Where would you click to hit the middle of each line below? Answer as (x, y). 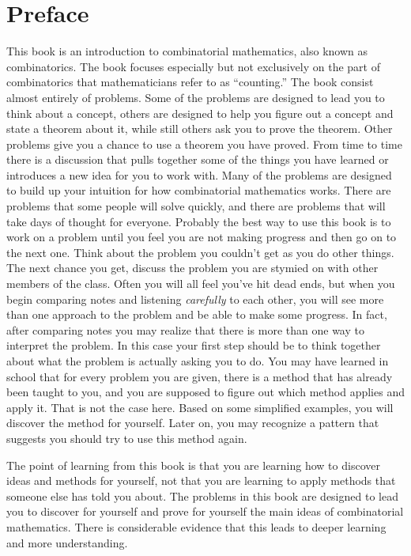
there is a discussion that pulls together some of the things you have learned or (198, 159)
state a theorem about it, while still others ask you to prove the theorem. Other (200, 129)
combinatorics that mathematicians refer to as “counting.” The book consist (190, 82)
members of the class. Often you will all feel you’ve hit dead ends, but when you (201, 284)
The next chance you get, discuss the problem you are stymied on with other (192, 268)
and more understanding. (67, 542)
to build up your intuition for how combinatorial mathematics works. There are (199, 190)
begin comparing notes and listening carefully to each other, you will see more (195, 299)
